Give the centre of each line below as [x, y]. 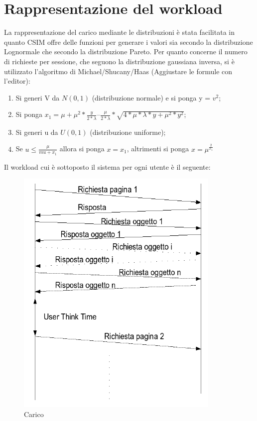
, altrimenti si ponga [158, 149]
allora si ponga [82, 149]
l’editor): [17, 81]
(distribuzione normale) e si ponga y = [151, 97]
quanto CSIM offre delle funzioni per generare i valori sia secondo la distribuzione [128, 42]
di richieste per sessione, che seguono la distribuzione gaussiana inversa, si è [119, 61]
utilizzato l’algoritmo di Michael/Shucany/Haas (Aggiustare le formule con [118, 71]
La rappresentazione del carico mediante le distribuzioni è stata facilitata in [119, 32]
